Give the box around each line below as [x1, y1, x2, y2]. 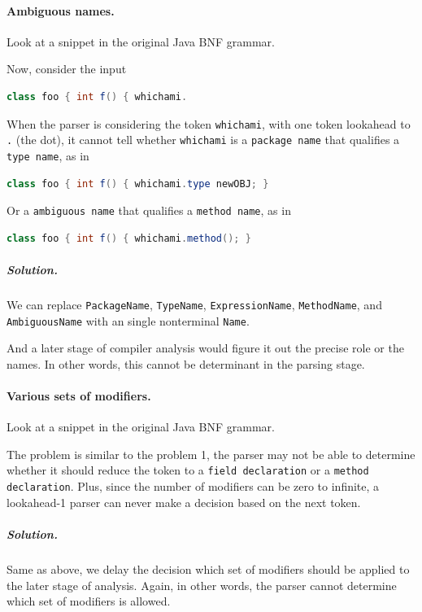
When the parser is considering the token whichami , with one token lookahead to [7, 115, 411, 132]
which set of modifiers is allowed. [7, 592, 171, 610]
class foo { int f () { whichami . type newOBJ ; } [7, 177, 269, 190]
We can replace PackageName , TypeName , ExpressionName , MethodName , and [7, 295, 382, 313]
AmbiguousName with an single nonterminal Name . [7, 312, 250, 329]
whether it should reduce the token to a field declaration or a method [7, 461, 369, 479]
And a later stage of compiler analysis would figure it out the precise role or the [7, 339, 404, 356]
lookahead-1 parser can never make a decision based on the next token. [7, 493, 361, 510]
